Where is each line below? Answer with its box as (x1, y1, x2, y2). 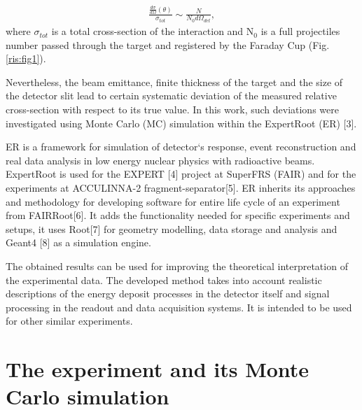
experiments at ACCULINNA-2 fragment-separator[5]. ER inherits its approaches (6, 180, 356, 195)
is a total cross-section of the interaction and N (51, 24, 254, 38)
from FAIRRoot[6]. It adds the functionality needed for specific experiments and (6, 208, 350, 222)
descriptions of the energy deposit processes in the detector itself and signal (6, 286, 330, 301)
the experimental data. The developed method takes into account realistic (6, 272, 322, 287)
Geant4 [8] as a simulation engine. (6, 235, 151, 250)
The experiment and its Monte (6, 355, 309, 383)
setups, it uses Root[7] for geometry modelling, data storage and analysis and (6, 221, 337, 236)
